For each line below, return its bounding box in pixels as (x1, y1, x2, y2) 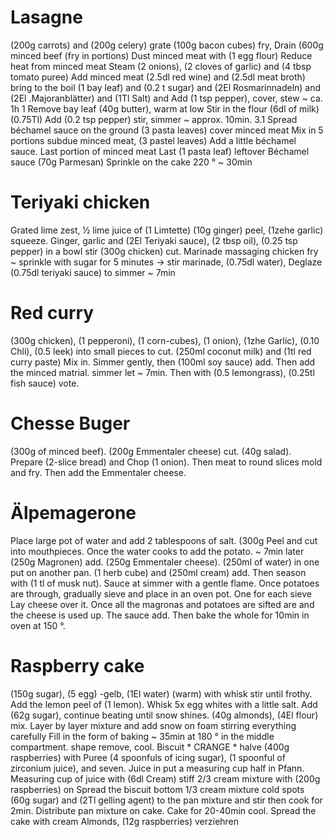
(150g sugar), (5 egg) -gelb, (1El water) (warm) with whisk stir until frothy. (10, 687, 313, 700)
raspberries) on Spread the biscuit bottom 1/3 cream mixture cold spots (10, 783, 305, 795)
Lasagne (10, 6, 83, 29)
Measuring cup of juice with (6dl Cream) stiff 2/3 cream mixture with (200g (10, 772, 321, 785)
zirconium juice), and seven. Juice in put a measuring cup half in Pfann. (10, 762, 305, 774)
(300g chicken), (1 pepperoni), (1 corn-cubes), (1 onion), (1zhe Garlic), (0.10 (10, 334, 320, 346)
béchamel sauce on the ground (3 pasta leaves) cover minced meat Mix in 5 (10, 124, 324, 136)
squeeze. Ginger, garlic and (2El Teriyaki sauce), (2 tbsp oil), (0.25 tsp (10, 234, 298, 246)
